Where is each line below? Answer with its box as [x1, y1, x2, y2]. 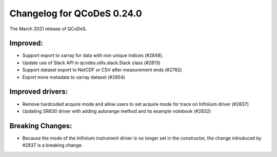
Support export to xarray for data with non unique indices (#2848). [22, 52, 164, 58]
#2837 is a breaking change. [22, 142, 83, 148]
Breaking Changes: [9, 121, 72, 130]
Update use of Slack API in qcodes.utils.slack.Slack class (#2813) [22, 60, 161, 66]
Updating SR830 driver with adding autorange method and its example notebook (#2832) [22, 108, 211, 114]
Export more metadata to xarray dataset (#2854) [22, 74, 125, 80]
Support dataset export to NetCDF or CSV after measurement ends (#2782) [22, 67, 182, 73]
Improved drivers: [9, 87, 68, 96]
